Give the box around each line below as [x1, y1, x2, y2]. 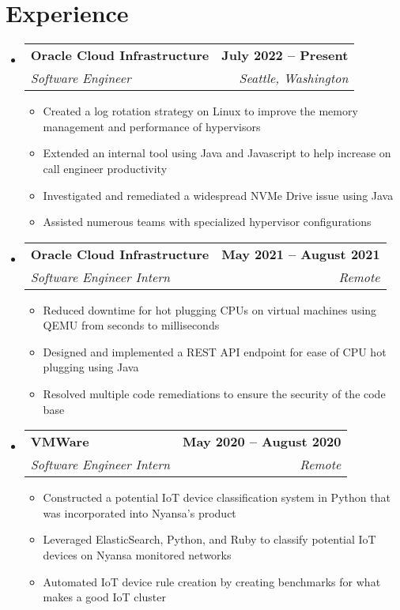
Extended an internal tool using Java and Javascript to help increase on [43, 145, 391, 161]
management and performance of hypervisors [43, 118, 261, 134]
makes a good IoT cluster [43, 589, 166, 605]
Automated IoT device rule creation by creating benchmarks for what [43, 573, 381, 589]
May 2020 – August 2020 [183, 432, 342, 451]
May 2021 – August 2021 [221, 244, 380, 263]
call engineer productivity [43, 160, 168, 176]
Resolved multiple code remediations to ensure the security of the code [43, 386, 386, 402]
